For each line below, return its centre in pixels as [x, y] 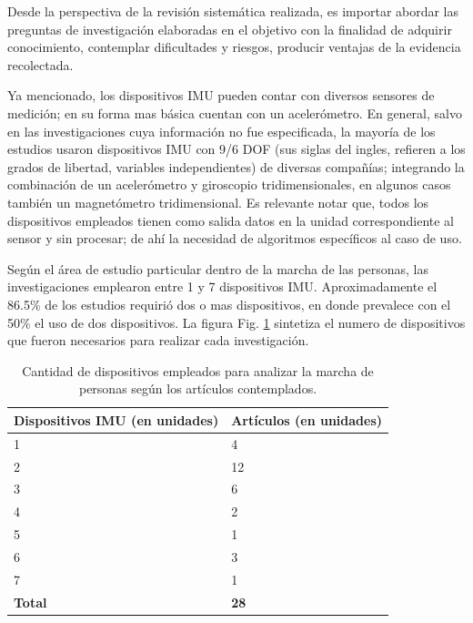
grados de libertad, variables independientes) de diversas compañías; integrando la [236, 166]
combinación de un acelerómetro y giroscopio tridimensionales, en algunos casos [229, 184]
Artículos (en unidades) [307, 419]
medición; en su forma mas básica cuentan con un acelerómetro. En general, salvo [235, 112]
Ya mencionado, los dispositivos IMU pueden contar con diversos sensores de [221, 95]
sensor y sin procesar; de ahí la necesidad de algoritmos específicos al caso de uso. [235, 238]
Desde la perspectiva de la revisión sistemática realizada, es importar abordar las [233, 11]
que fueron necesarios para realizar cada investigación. [158, 340]
